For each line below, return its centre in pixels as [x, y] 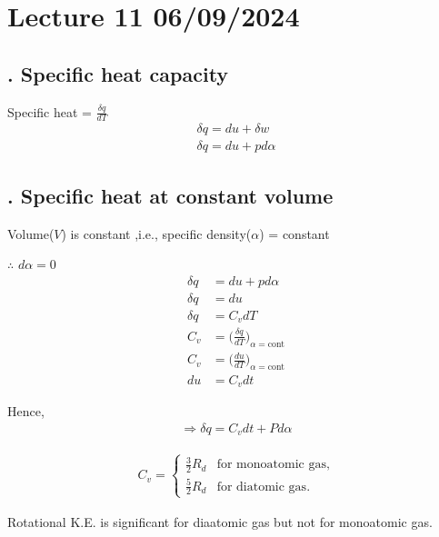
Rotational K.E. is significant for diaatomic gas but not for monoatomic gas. [220, 521]
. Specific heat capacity [118, 73]
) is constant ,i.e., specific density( [156, 233]
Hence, [26, 411]
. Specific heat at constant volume [170, 195]
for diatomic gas [262, 487]
